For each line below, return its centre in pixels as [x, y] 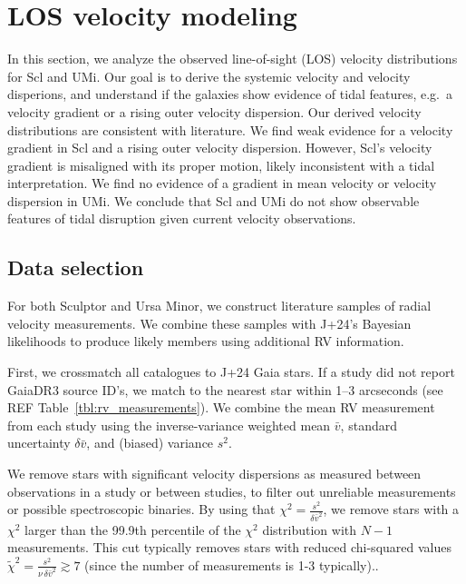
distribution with [310, 529]
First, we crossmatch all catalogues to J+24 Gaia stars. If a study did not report [231, 372]
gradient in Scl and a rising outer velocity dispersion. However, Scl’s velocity [220, 148]
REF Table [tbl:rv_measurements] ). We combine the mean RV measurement [221, 407]
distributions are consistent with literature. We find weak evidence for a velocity [230, 129]
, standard [369, 425]
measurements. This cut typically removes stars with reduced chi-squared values [229, 547]
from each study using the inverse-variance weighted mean [169, 425]
